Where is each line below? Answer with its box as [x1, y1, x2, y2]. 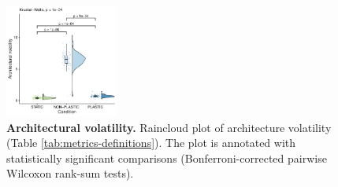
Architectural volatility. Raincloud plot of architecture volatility [6, 119, 332, 135]
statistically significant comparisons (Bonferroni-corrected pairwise [6, 149, 327, 166]
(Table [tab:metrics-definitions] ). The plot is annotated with [6, 134, 296, 151]
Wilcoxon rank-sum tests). [6, 165, 134, 181]
